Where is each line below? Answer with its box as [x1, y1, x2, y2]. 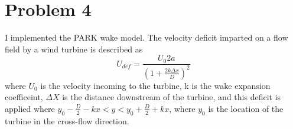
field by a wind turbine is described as [5, 42, 143, 55]
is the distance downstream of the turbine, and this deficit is [62, 91, 281, 103]
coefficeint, [5, 91, 43, 103]
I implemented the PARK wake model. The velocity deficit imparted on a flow [5, 31, 288, 44]
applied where [5, 102, 55, 114]
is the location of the [208, 102, 284, 114]
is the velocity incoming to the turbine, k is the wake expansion [40, 79, 271, 91]
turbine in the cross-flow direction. [5, 114, 129, 127]
